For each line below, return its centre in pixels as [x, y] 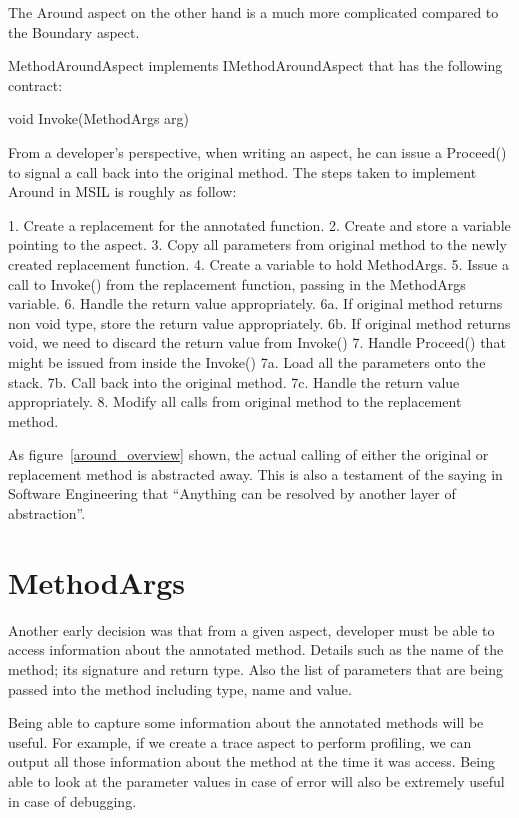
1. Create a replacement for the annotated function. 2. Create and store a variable [259, 224]
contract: [35, 84]
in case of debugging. [72, 800]
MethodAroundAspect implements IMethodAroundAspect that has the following [255, 65]
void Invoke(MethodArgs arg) [99, 118]
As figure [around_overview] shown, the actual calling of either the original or [248, 454]
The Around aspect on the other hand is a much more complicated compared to [253, 12]
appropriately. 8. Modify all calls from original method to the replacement [235, 401]
